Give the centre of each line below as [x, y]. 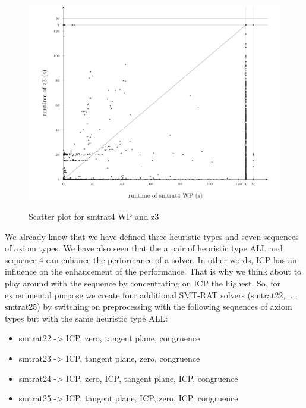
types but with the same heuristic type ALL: [86, 318]
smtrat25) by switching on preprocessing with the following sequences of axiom [149, 306]
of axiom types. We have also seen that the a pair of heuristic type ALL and [144, 248]
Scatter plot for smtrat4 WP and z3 [94, 217]
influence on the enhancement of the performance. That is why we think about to [153, 271]
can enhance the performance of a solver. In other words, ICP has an [171, 259]
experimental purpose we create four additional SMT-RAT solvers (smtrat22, [145, 295]
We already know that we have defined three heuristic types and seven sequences [152, 236]
